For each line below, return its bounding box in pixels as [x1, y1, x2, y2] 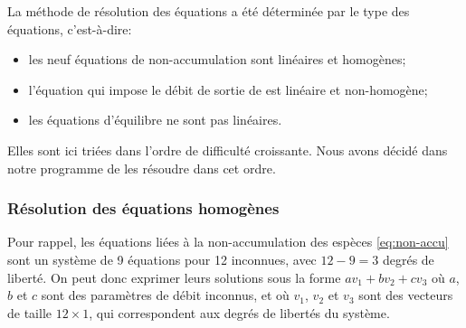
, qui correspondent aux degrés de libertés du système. [89, 303, 390, 322]
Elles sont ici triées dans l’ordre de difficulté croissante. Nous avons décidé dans [7, 140, 448, 159]
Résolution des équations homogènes [7, 197, 280, 220]
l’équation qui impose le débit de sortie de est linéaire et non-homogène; [28, 80, 428, 98]
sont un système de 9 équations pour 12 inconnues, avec [7, 249, 317, 268]
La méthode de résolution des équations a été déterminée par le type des [7, 2, 410, 20]
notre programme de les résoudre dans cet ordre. [7, 158, 276, 177]
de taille [7, 303, 52, 322]
